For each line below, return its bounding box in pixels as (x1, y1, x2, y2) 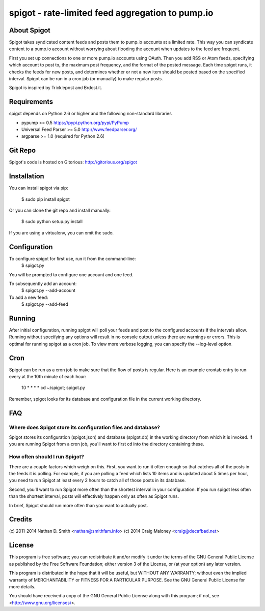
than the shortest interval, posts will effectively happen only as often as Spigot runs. (9, 493, 179, 499)
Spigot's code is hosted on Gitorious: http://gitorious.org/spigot (9, 159, 137, 165)
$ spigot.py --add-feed (21, 301, 68, 307)
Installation (9, 172, 44, 181)
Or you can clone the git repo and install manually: (9, 207, 111, 214)
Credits (9, 515, 32, 524)
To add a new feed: (9, 294, 49, 300)
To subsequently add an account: (9, 281, 77, 287)
